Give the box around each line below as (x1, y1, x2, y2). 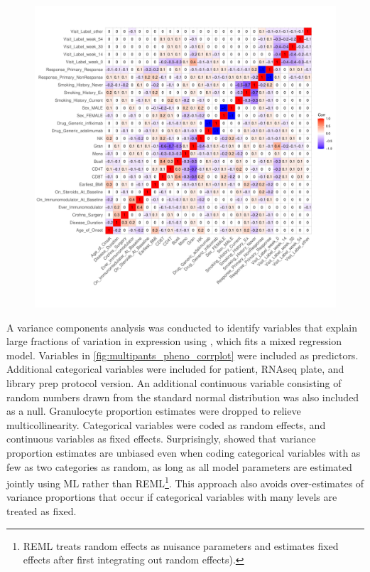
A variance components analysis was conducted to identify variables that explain (6, 319, 357, 334)
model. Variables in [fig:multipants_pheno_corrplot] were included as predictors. (6, 347, 359, 362)
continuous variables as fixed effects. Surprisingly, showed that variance (6, 431, 316, 446)
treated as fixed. (6, 503, 77, 518)
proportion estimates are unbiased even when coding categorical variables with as (6, 445, 361, 460)
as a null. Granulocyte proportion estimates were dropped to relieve (6, 403, 301, 418)
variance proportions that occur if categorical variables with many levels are (6, 489, 337, 504)
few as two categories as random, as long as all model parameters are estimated (6, 459, 352, 474)
